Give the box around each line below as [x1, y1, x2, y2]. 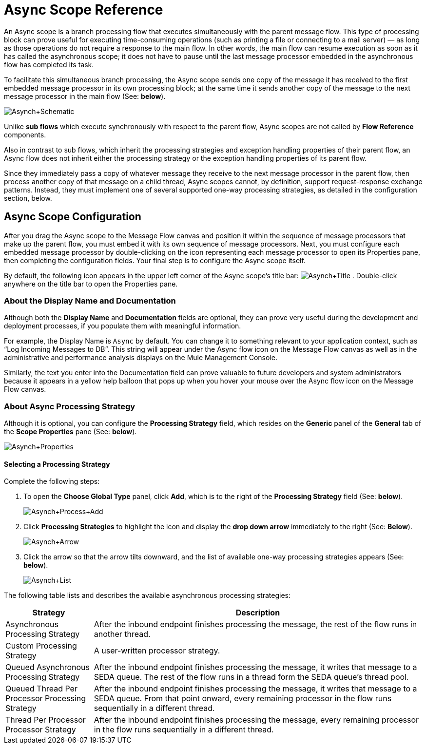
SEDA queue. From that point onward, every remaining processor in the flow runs [94, 693, 392, 704]
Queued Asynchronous [5, 662, 90, 672]
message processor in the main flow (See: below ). [4, 92, 166, 100]
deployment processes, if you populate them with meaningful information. [4, 322, 241, 330]
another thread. [94, 629, 151, 639]
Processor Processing [5, 693, 86, 704]
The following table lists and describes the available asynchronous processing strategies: [4, 591, 291, 600]
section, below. [4, 193, 52, 202]
